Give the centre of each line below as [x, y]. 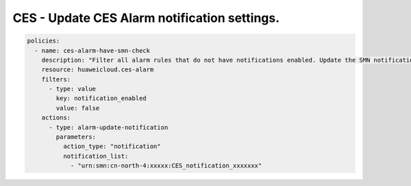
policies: [43, 41]
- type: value [72, 89]
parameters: [76, 137]
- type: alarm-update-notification [109, 127]
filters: [56, 79]
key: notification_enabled [101, 98]
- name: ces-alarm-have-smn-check [92, 50]
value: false [78, 108]
